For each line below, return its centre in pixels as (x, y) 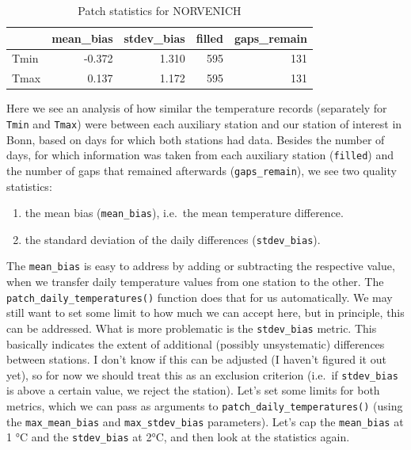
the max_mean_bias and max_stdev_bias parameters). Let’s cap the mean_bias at (205, 421)
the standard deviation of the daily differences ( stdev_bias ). (173, 239)
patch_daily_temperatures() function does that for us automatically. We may (200, 297)
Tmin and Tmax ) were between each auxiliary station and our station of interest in (204, 123)
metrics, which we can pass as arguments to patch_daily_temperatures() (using (205, 406)
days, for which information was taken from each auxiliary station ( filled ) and (200, 155)
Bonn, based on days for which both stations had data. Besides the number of (196, 139)
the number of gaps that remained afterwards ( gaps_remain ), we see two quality (202, 170)
